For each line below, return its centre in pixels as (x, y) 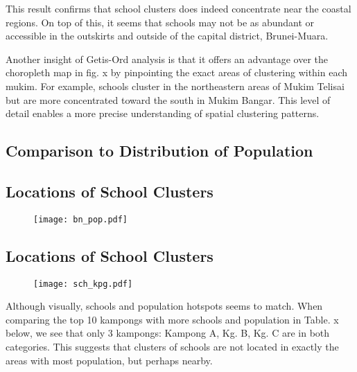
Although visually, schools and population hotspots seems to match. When (164, 306)
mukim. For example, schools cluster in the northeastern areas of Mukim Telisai (175, 86)
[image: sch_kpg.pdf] (83, 284)
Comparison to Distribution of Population (159, 151)
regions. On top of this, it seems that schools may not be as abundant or (160, 22)
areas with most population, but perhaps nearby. (109, 360)
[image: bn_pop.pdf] (81, 219)
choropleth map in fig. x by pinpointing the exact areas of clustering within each (177, 72)
